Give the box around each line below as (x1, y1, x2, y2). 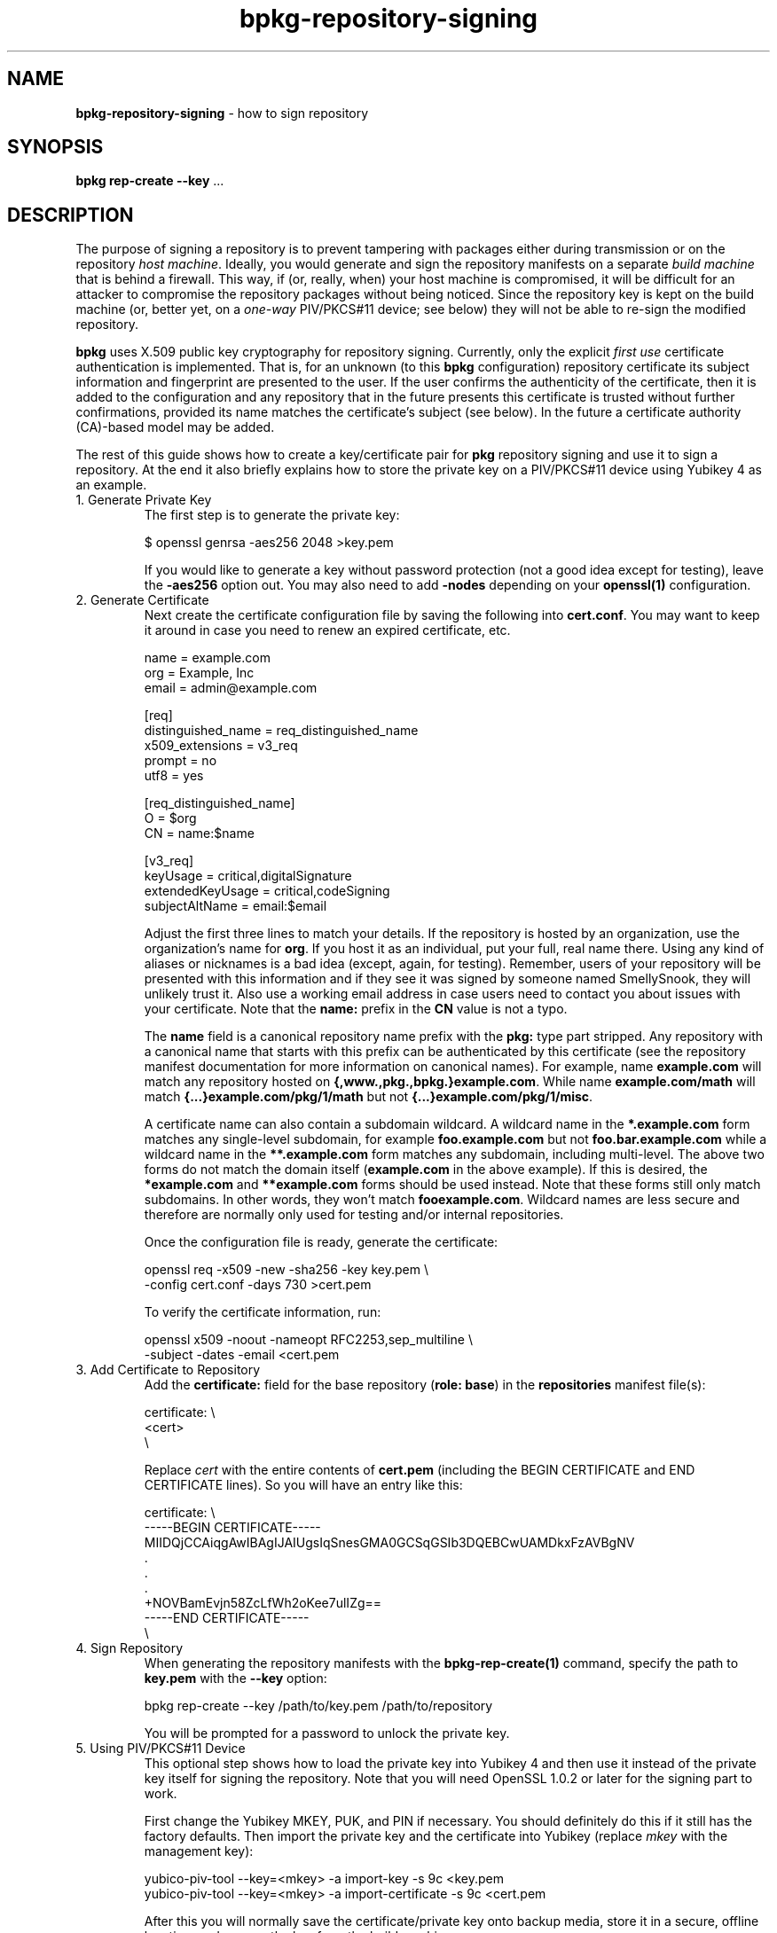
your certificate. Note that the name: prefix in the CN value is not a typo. (144, 1001, 568, 1017)
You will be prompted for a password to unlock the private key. (144, 1726, 510, 1741)
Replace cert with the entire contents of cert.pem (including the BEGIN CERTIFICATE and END (144, 1462, 695, 1478)
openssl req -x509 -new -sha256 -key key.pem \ (144, 1262, 429, 1278)
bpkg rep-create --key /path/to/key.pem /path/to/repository (144, 1698, 493, 1714)
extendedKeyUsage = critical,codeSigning (144, 883, 390, 899)
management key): (144, 1843, 254, 1859)
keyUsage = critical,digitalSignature (144, 868, 352, 884)
